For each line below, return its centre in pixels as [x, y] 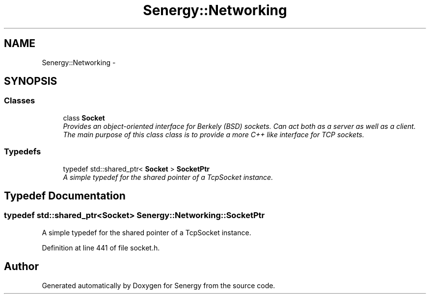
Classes [20, 101]
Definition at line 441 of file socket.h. [101, 248]
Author [21, 267]
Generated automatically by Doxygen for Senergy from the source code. [159, 285]
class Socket [84, 118]
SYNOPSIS [31, 81]
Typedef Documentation [65, 196]
